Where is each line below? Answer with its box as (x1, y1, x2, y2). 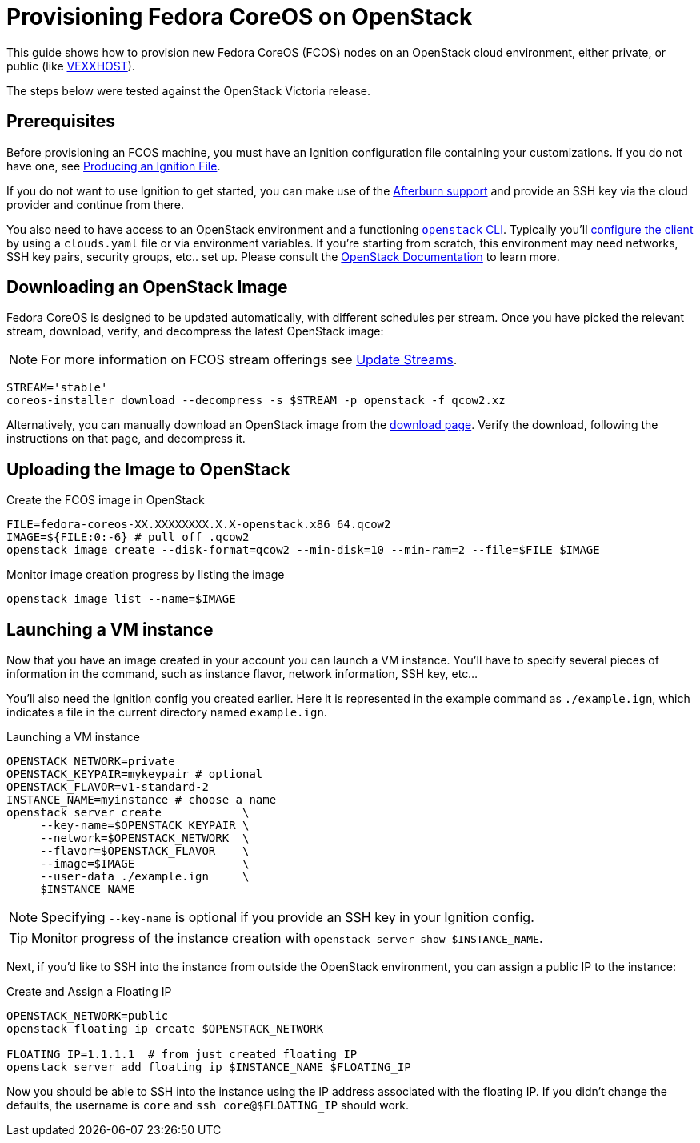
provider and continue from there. (6, 197, 184, 211)
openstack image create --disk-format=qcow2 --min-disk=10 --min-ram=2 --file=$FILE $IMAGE (6, 543, 600, 557)
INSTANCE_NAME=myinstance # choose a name (6, 793, 277, 807)
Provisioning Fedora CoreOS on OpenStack (6, 3, 473, 30)
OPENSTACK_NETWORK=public (6, 1009, 169, 1023)
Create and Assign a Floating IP (6, 985, 172, 999)
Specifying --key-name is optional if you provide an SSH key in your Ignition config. (41, 909, 534, 926)
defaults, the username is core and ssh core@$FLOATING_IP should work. (6, 1098, 410, 1113)
